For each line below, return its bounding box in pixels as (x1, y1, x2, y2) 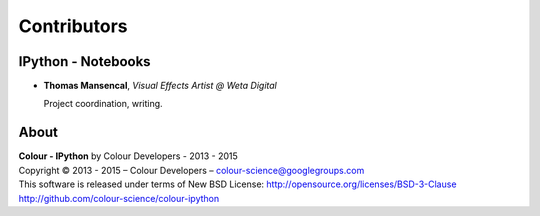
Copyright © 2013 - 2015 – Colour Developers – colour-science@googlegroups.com (18, 164, 365, 176)
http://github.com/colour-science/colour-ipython (18, 192, 220, 204)
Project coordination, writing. (43, 98, 164, 110)
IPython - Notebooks (18, 53, 151, 70)
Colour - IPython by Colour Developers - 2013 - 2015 (18, 150, 239, 162)
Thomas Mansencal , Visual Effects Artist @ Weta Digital (43, 80, 277, 92)
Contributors (18, 15, 129, 37)
